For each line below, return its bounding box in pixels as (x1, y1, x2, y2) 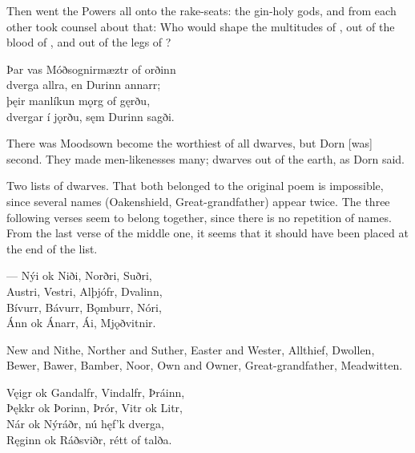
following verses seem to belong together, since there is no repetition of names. (6, 208, 392, 225)
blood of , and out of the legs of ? (6, 34, 171, 51)
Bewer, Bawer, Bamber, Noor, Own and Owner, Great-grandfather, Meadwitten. (6, 357, 403, 374)
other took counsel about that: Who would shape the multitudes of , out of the (6, 18, 395, 34)
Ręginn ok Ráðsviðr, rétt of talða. (6, 431, 172, 447)
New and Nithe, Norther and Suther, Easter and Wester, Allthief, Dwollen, (6, 341, 375, 358)
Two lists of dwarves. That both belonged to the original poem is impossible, (6, 177, 384, 194)
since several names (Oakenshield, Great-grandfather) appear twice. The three (6, 192, 390, 209)
